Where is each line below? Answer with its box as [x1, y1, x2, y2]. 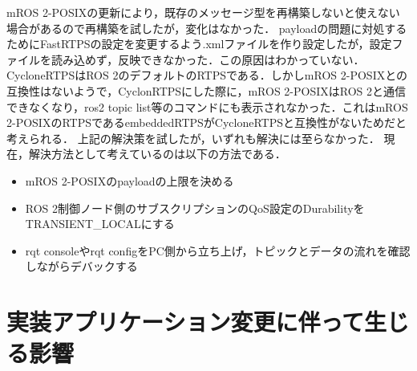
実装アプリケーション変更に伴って [6, 305, 365, 338]
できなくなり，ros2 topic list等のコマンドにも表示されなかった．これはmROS [6, 98, 408, 115]
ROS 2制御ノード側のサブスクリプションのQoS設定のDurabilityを [25, 199, 365, 216]
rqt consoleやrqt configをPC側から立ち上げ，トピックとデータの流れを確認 [25, 242, 411, 259]
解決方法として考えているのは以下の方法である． [28, 145, 286, 162]
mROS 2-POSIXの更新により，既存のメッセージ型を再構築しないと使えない [6, 4, 400, 20]
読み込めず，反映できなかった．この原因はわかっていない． [51, 51, 365, 67]
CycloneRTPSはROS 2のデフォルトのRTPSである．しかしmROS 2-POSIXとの [6, 67, 408, 84]
